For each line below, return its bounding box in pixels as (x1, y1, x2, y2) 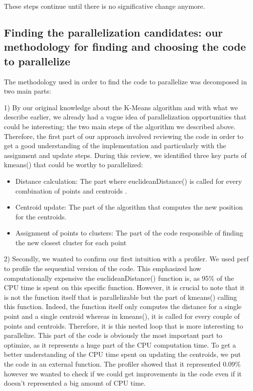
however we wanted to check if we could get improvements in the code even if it (4, 368, 242, 378)
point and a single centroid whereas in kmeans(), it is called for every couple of (4, 311, 240, 321)
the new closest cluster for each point (15, 237, 127, 247)
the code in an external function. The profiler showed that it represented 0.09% (4, 359, 241, 369)
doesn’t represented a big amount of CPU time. (4, 378, 146, 388)
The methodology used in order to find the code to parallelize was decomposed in (4, 76, 247, 86)
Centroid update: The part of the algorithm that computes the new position (15, 202, 243, 212)
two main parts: (4, 86, 51, 96)
